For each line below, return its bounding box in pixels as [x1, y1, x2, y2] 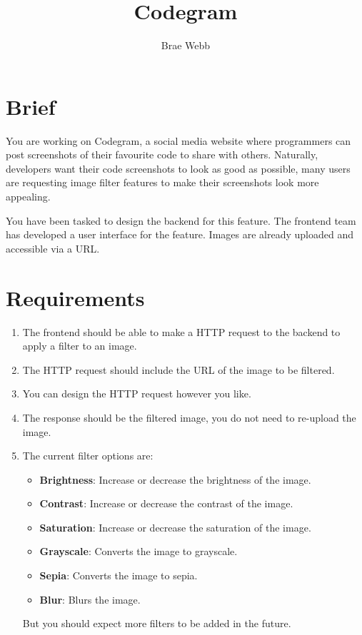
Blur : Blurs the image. [39, 591, 141, 606]
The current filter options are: [22, 448, 154, 463]
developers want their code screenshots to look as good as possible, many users [6, 161, 351, 176]
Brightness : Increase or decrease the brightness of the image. [39, 472, 311, 487]
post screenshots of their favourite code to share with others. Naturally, [6, 147, 318, 162]
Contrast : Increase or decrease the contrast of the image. [39, 496, 293, 511]
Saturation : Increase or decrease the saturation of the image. [39, 519, 311, 534]
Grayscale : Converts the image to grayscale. [39, 544, 238, 559]
